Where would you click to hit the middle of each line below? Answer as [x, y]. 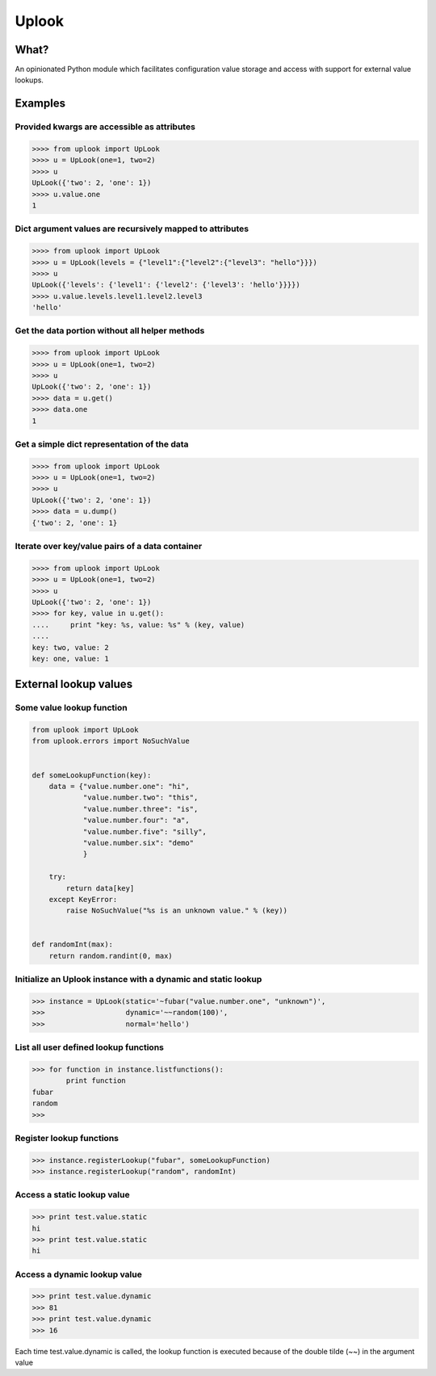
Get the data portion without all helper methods [110, 331]
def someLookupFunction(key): [92, 775]
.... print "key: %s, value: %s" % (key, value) [138, 625]
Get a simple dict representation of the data [102, 444]
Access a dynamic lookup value [79, 1274]
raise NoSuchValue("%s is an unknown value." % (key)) [177, 911]
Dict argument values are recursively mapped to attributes [132, 229]
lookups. [29, 80]
